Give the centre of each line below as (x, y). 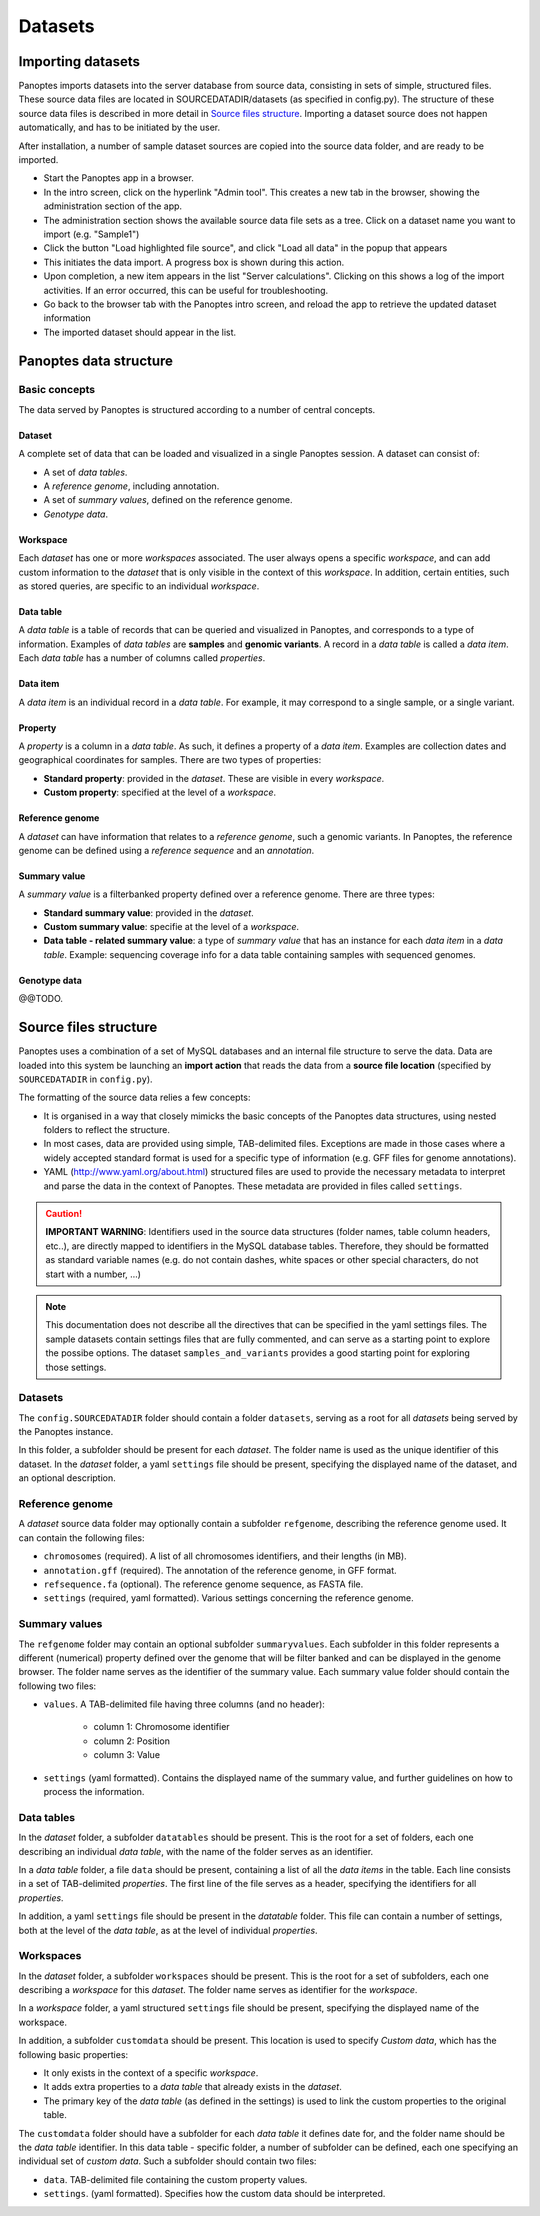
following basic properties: (73, 2054)
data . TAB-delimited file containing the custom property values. (175, 2179)
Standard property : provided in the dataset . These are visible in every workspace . (214, 778)
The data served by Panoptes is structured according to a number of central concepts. (197, 409)
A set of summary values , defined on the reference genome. (168, 500)
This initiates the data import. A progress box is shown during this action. (194, 262)
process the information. (94, 1792)
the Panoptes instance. (66, 1432)
